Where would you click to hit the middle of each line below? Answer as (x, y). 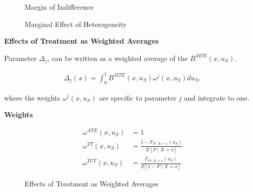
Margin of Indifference (59, 7)
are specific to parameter (138, 97)
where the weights (32, 97)
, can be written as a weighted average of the (117, 58)
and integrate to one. (217, 97)
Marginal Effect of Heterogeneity (76, 24)
